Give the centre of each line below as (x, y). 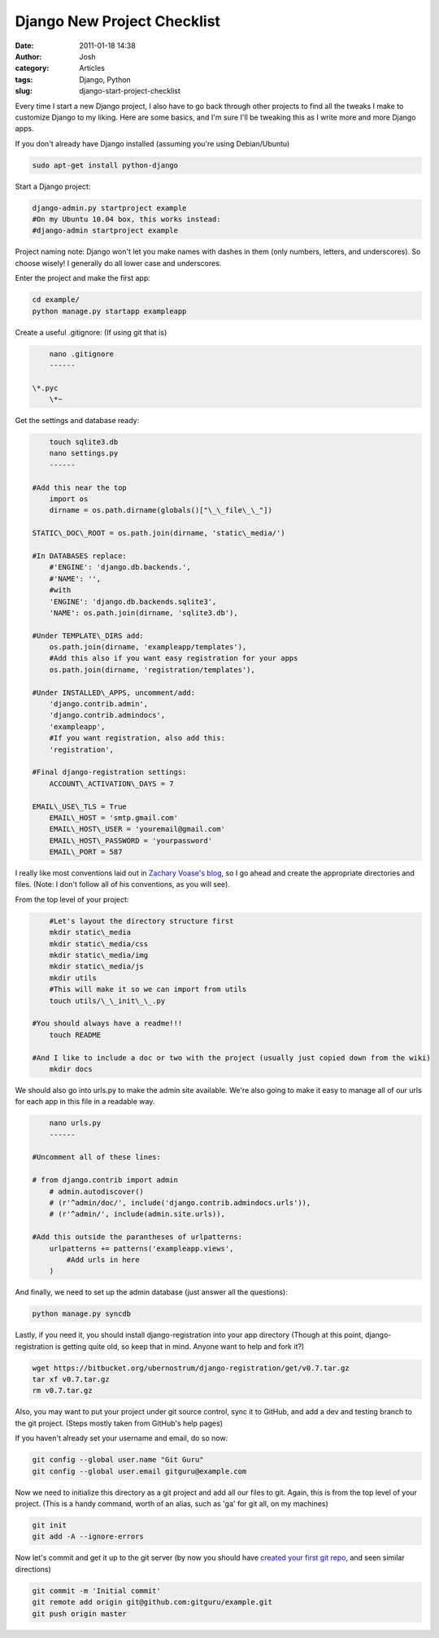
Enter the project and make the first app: (83, 278)
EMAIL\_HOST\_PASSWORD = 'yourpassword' (131, 841)
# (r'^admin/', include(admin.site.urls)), (137, 1214)
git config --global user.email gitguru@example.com (139, 1471)
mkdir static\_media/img (99, 955)
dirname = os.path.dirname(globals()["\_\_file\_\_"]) (161, 510)
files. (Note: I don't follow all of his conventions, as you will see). (123, 885)
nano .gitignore (81, 354)
